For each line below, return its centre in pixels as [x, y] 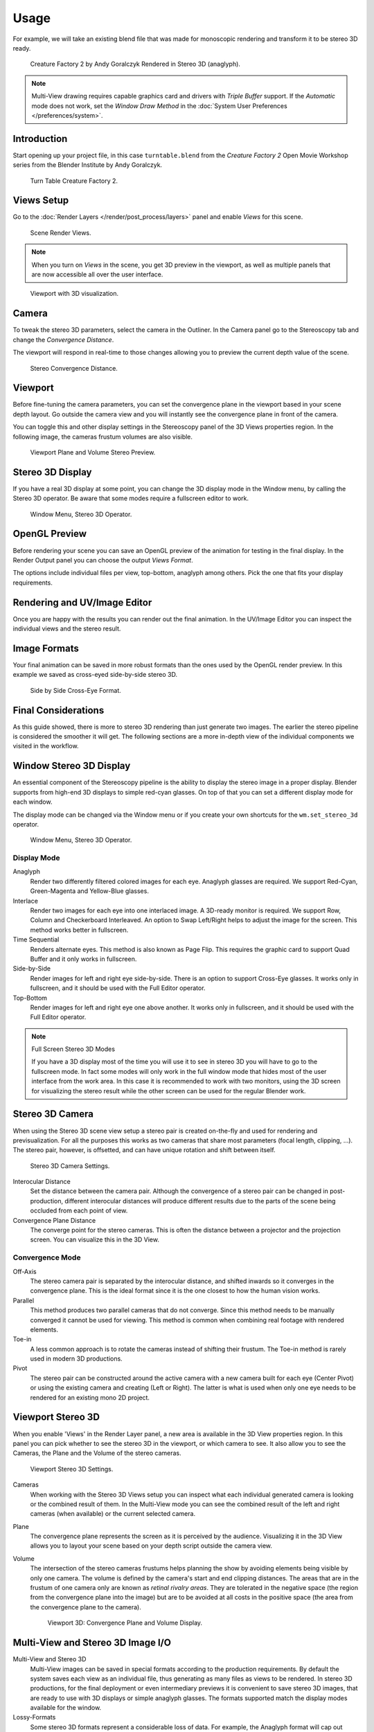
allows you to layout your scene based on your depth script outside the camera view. [151, 1546]
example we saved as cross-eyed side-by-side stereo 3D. [95, 675]
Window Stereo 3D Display [72, 766]
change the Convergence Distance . [63, 339]
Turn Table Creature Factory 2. [74, 181]
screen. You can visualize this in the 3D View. [95, 1239]
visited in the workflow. [46, 746]
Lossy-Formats [34, 1717]
